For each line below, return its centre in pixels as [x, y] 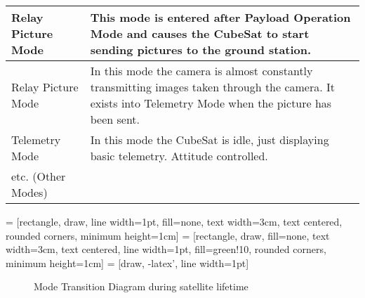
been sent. [115, 119]
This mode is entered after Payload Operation [220, 17]
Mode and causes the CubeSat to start [200, 33]
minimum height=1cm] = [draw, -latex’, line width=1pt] [127, 263]
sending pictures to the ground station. [201, 50]
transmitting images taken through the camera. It [213, 87]
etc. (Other [39, 176]
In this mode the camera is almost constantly [201, 71]
